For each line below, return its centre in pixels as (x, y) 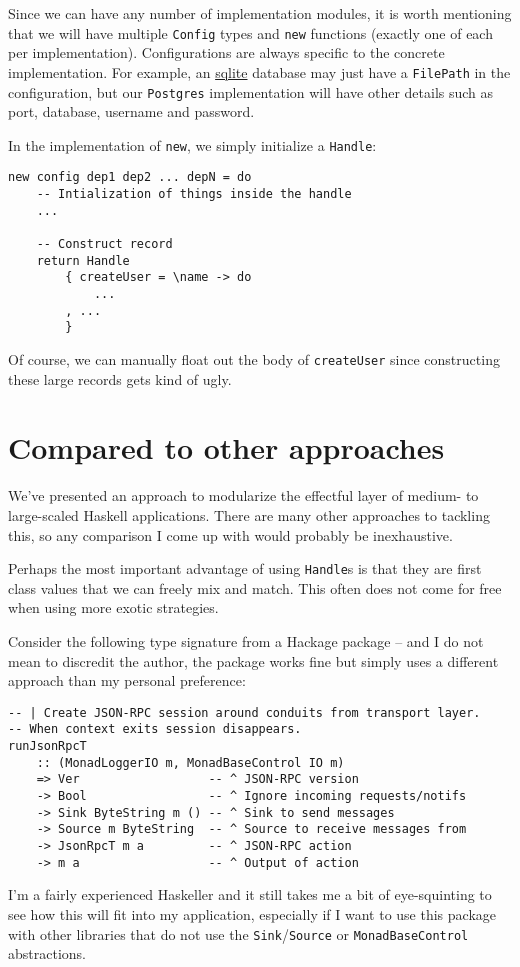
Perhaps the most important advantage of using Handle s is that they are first (245, 568)
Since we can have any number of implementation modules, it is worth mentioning (260, 13)
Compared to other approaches (226, 447)
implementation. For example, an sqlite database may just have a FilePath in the (259, 71)
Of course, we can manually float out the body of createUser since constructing (254, 358)
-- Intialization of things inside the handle (194, 194)
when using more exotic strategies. (113, 607)
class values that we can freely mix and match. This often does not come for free (255, 587)
